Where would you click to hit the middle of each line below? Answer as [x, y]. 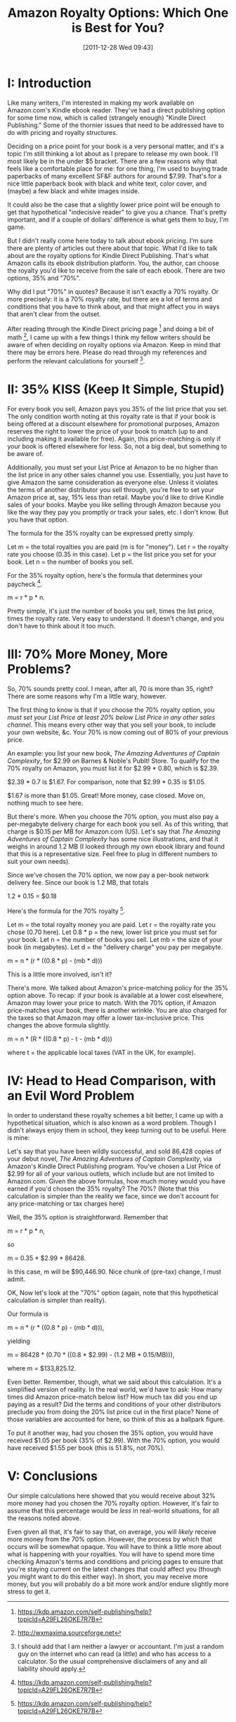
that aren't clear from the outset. [54, 313]
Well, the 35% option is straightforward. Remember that [88, 1217]
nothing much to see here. [45, 803]
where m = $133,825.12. [42, 1368]
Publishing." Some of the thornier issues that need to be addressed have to [116, 125]
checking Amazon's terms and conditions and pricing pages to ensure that [115, 1561]
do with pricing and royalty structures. [63, 132]
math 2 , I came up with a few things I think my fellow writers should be [109, 337]
